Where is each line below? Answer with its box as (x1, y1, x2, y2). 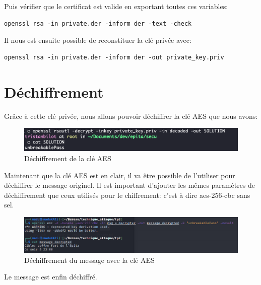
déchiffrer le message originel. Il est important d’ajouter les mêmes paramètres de (4, 180, 255, 190)
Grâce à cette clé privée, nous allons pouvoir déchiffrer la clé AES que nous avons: (4, 110, 258, 121)
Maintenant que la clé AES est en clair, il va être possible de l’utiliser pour (4, 170, 235, 180)
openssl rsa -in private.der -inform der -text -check (4, 20, 192, 27)
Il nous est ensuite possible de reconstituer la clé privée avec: (4, 35, 191, 45)
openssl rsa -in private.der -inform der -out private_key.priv (4, 53, 224, 61)
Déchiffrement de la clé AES (24, 153, 111, 164)
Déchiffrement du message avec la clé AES (24, 254, 155, 265)
